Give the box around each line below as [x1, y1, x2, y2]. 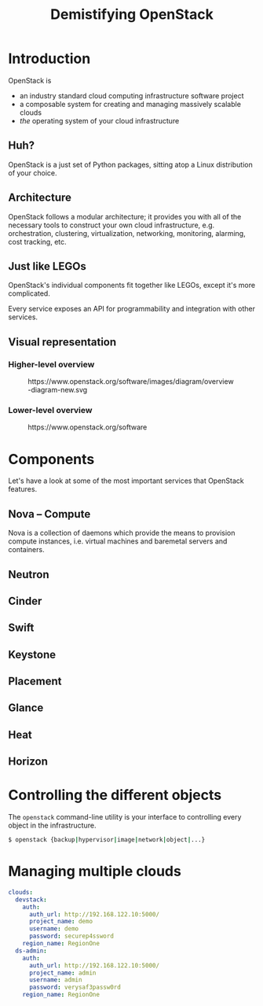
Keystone [8, 647, 57, 661]
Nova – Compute [8, 507, 91, 521]
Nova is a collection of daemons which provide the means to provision [8, 529, 236, 538]
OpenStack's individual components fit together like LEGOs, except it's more [8, 281, 256, 290]
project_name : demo [28, 918, 93, 926]
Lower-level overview [8, 404, 93, 415]
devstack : [15, 895, 47, 904]
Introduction [8, 50, 91, 68]
